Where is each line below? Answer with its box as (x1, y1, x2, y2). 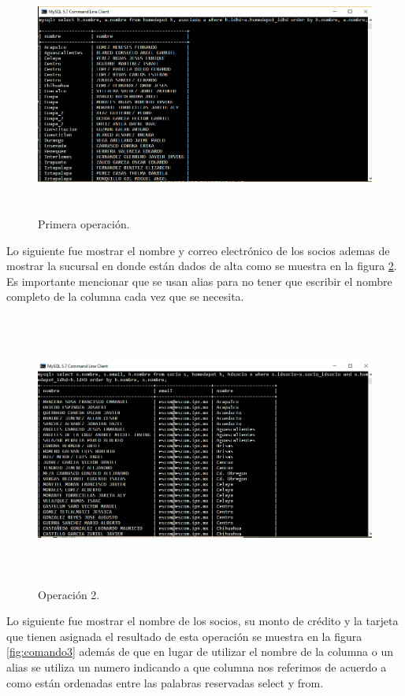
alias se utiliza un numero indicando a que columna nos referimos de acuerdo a (6, 659, 387, 676)
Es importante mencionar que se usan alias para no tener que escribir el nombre (6, 272, 392, 289)
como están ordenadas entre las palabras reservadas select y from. (6, 674, 324, 690)
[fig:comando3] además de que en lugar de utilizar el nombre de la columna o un (6, 643, 393, 660)
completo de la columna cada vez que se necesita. (6, 288, 244, 305)
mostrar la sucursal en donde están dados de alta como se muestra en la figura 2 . (6, 257, 397, 274)
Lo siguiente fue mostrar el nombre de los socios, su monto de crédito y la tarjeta (6, 613, 399, 629)
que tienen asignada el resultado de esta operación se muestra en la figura (6, 628, 362, 644)
